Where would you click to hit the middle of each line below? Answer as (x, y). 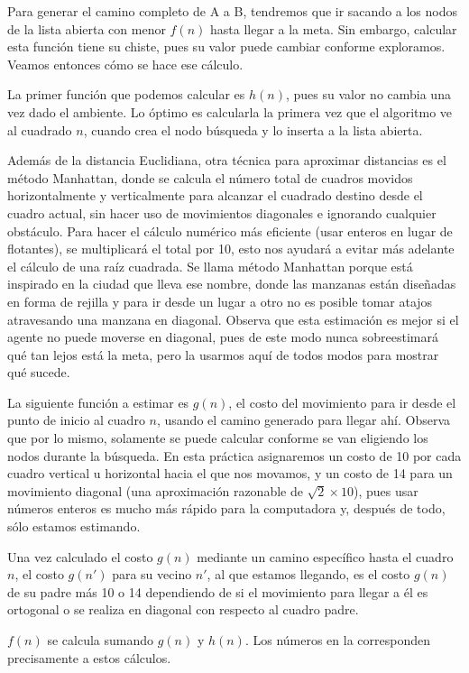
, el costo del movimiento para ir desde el (342, 402)
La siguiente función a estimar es (98, 402)
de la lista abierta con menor (87, 28)
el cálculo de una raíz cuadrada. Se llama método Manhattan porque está (210, 266)
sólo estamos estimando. (74, 526)
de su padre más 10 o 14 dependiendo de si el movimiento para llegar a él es (218, 591)
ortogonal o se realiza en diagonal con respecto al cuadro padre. (183, 609)
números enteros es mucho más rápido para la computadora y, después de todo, (226, 508)
